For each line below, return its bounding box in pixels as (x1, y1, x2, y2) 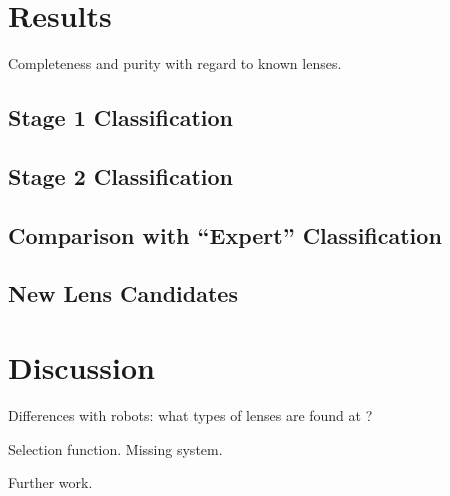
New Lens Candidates (8, 278, 238, 309)
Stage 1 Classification (8, 102, 233, 133)
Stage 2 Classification (8, 160, 233, 191)
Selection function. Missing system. (8, 438, 223, 459)
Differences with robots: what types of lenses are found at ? (8, 404, 373, 425)
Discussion (8, 347, 155, 388)
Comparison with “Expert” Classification (8, 219, 442, 250)
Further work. (8, 472, 93, 493)
